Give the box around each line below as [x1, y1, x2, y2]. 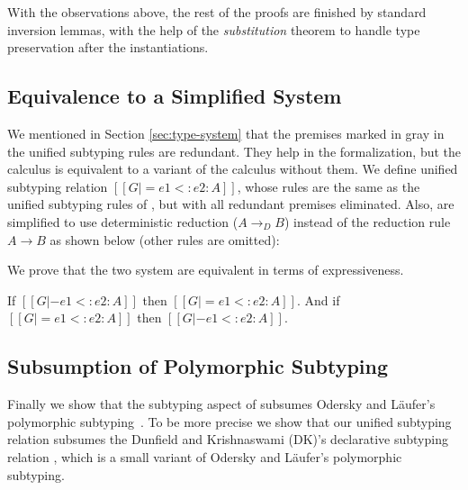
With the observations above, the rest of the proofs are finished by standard [7, 3, 427, 21]
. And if [296, 290, 340, 309]
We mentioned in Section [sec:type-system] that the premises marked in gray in [7, 123, 445, 142]
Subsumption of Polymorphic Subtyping [7, 352, 389, 380]
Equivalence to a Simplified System [7, 82, 342, 110]
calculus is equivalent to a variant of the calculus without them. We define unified [7, 159, 458, 178]
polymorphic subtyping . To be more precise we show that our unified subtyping [7, 412, 452, 431]
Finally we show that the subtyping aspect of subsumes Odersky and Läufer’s [7, 395, 436, 413]
